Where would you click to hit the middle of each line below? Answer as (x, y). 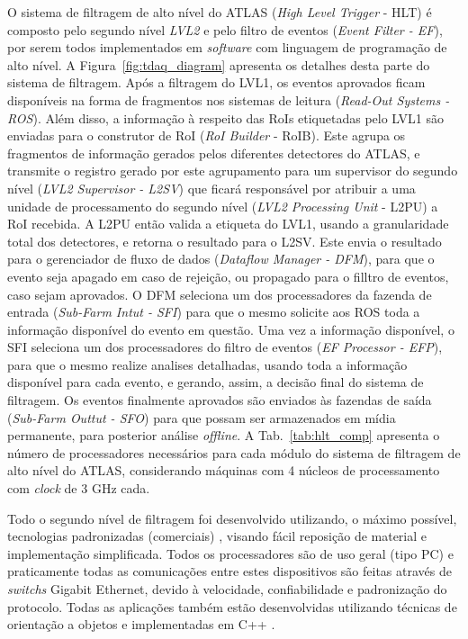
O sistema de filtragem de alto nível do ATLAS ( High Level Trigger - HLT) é (220, 12)
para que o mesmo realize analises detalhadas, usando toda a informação (207, 364)
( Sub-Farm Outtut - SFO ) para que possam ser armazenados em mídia (202, 417)
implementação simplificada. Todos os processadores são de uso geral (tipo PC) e (230, 553)
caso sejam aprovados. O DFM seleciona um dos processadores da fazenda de (220, 294)
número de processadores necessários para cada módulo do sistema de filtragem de (234, 452)
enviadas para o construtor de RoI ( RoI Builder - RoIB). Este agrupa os (207, 135)
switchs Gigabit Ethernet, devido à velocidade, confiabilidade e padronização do (227, 589)
